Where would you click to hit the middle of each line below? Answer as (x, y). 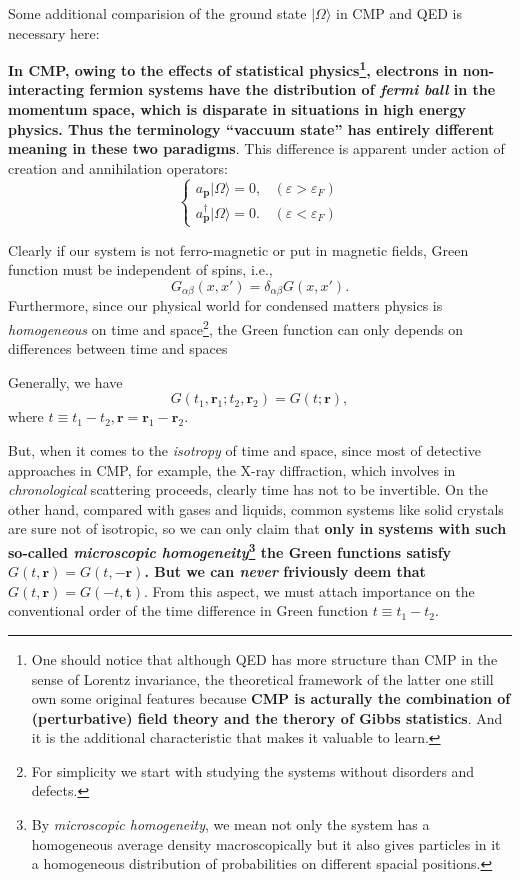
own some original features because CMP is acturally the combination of (271, 698)
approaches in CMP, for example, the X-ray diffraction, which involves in (232, 469)
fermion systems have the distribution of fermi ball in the (292, 89)
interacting (46, 89)
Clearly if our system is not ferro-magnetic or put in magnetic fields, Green (238, 249)
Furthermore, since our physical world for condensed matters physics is (225, 305)
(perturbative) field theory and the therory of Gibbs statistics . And (267, 717)
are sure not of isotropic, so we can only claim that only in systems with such (257, 528)
